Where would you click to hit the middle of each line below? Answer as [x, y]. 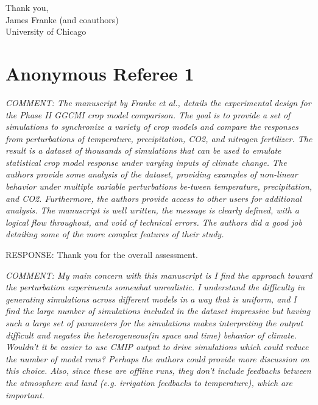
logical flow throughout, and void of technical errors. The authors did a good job [154, 222]
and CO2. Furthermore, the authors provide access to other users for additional [154, 198]
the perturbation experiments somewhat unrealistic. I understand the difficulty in [155, 287]
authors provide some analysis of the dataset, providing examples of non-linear [152, 174]
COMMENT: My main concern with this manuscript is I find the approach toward [159, 275]
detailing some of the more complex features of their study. [115, 234]
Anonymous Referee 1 [100, 73]
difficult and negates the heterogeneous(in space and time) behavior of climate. [151, 335]
